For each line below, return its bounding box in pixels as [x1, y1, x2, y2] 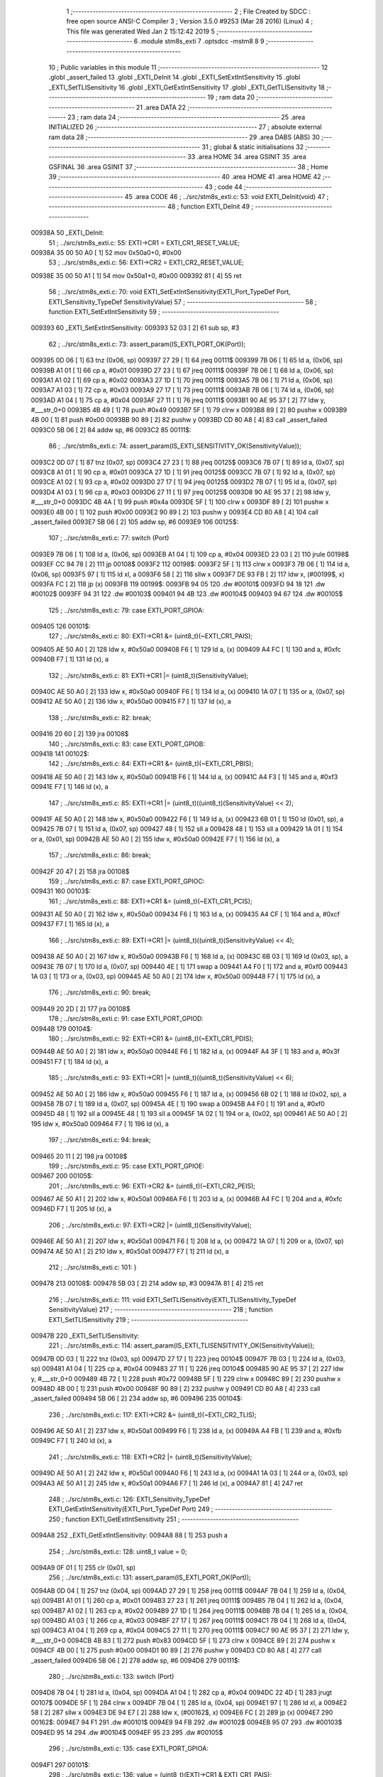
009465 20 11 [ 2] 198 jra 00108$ [30, 1151, 128, 1160]
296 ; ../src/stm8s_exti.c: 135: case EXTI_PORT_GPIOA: [48, 1744, 209, 1753]
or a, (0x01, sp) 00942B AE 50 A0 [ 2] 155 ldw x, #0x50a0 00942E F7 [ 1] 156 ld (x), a [30, 834, 280, 843]
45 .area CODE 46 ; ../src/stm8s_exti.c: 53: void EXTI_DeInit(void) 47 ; [124, 193, 329, 201]
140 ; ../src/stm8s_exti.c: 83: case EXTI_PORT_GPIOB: [48, 739, 206, 748]
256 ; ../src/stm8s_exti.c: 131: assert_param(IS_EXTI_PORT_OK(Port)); [48, 1573, 251, 1582]
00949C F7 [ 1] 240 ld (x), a [30, 1437, 112, 1445]
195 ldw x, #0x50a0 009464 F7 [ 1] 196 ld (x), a [30, 1120, 170, 1128]
